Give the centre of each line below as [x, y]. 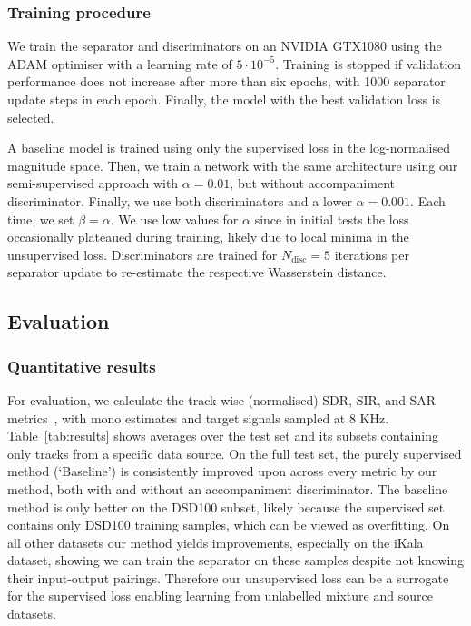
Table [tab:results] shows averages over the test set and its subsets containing [223, 436]
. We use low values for [174, 219]
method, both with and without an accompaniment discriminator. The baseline [228, 488]
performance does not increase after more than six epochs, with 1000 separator [226, 81]
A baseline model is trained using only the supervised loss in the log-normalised [229, 148]
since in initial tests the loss [332, 219]
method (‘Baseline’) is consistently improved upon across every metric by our [222, 471]
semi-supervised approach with [93, 183]
